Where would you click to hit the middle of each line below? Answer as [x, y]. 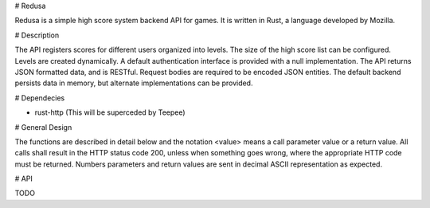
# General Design [43, 127]
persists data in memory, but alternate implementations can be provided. [134, 83]
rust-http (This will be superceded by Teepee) [110, 112]
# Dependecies [40, 98]
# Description [37, 35]
